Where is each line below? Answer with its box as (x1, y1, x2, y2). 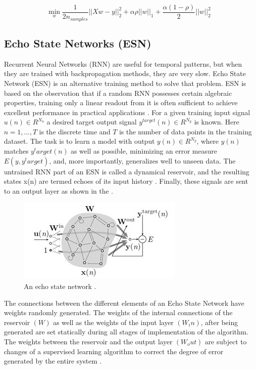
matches (4, 146, 29, 156)
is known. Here (194, 117, 239, 127)
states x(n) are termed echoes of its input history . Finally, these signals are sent (4, 176, 248, 186)
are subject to (205, 336, 247, 346)
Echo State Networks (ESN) (4, 35, 152, 50)
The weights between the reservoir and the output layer (4, 336, 173, 346)
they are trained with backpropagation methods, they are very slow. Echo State (4, 68, 246, 79)
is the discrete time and (39, 126, 111, 136)
